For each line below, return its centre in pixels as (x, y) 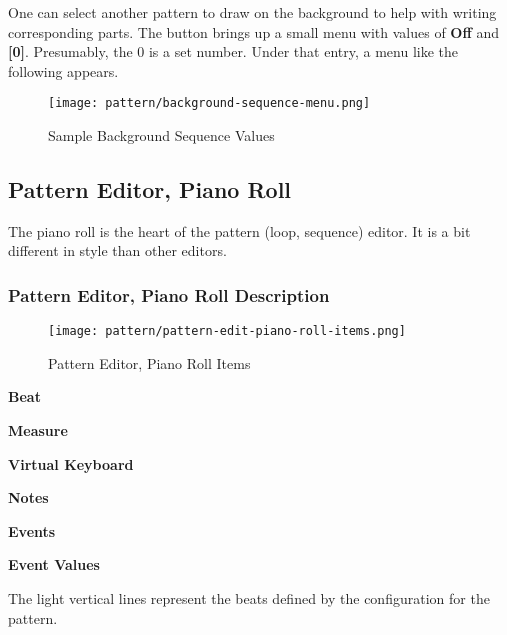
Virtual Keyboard (71, 463)
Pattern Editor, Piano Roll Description (169, 294)
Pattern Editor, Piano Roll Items (149, 362)
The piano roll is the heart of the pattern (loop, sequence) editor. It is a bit (239, 230)
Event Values (54, 564)
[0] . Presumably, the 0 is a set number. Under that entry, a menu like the (233, 51)
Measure (38, 430)
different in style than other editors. (117, 250)
